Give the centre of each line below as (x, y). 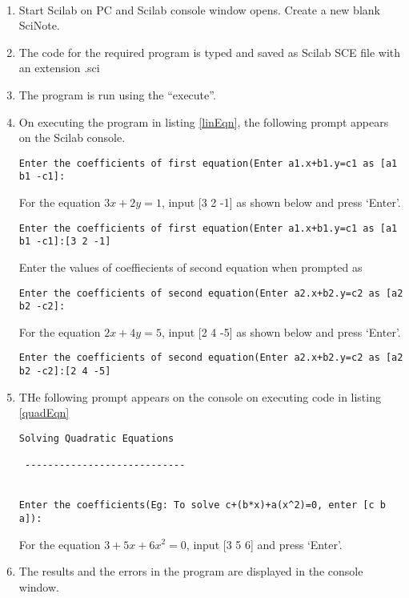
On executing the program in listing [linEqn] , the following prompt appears (204, 121)
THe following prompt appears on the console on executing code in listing (200, 396)
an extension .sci (59, 68)
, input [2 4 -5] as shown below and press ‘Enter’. (281, 331)
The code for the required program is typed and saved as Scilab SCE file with (210, 52)
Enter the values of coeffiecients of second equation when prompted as (190, 267)
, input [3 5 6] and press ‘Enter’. (264, 544)
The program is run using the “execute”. (117, 94)
